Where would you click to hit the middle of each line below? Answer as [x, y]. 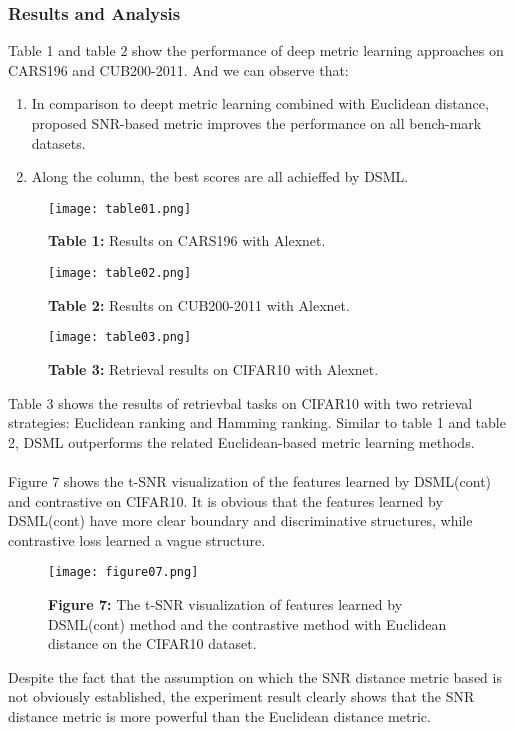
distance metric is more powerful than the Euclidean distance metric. [219, 715]
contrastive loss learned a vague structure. [137, 539]
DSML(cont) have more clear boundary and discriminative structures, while [240, 520]
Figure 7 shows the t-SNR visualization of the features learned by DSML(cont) [250, 480]
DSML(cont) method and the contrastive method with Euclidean [247, 623]
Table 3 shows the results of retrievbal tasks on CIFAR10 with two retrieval [240, 402]
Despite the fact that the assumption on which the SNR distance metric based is [255, 676]
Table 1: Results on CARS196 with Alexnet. [187, 240]
